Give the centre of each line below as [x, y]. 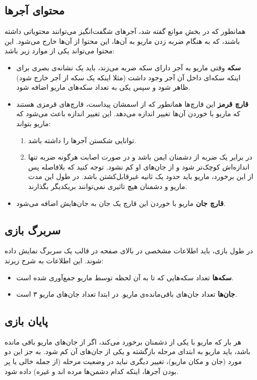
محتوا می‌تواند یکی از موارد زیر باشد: [60, 51]
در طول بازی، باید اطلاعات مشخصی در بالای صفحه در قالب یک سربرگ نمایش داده [129, 251]
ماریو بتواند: [33, 123]
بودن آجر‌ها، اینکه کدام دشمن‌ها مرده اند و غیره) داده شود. [92, 371]
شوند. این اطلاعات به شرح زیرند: [54, 260]
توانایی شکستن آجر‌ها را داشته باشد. [82, 140]
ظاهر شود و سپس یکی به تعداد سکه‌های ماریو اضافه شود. [103, 87]
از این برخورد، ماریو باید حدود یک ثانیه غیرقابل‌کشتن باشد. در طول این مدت [141, 176]
